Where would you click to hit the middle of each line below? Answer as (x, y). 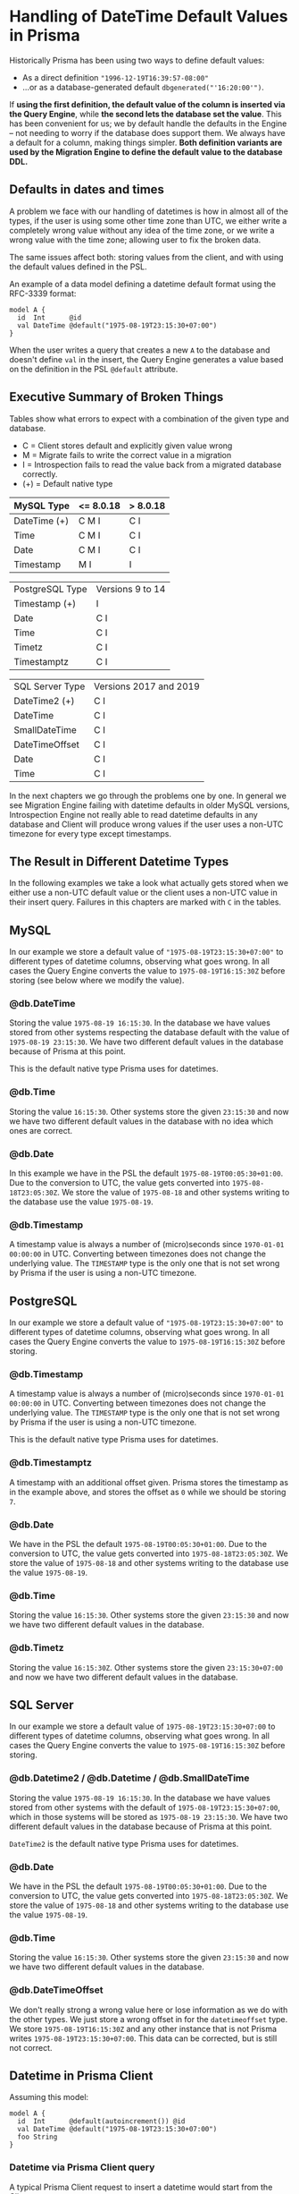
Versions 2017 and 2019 (146, 686)
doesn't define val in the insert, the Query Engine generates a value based (146, 359)
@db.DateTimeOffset (56, 1990)
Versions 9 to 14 (131, 589)
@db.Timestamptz (50, 1463)
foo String (37, 2137)
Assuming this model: (49, 2097)
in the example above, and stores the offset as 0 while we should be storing (148, 1492)
